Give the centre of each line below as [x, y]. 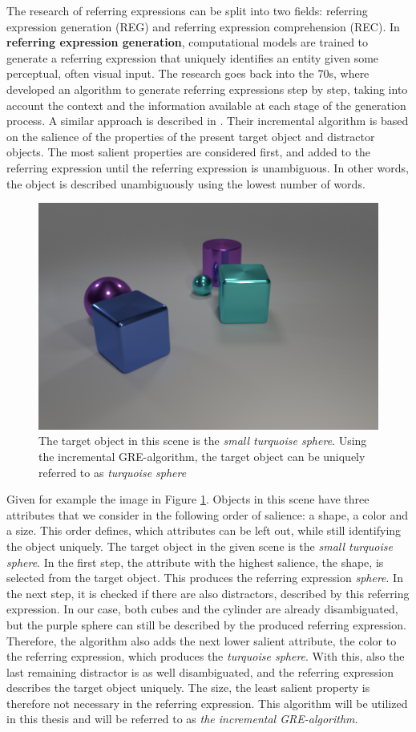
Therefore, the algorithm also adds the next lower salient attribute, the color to [202, 640]
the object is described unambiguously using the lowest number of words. [186, 183]
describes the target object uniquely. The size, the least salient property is [188, 688]
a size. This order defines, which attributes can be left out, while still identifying [204, 530]
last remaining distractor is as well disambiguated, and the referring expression [200, 671]
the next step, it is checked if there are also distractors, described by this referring [208, 593]
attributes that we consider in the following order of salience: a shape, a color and [208, 514]
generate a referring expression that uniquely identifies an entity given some [193, 57]
